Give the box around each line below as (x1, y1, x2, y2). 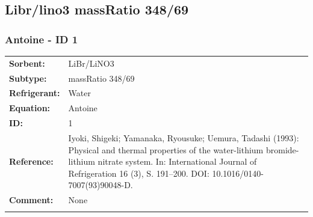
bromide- (265, 143, 299, 156)
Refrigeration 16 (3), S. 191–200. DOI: (68, 167, 209, 179)
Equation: (9, 102, 51, 114)
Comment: (9, 194, 54, 206)
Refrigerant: (9, 87, 60, 99)
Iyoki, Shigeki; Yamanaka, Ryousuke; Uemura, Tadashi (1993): (68, 131, 299, 144)
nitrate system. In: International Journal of (98, 155, 257, 168)
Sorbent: (9, 57, 45, 69)
